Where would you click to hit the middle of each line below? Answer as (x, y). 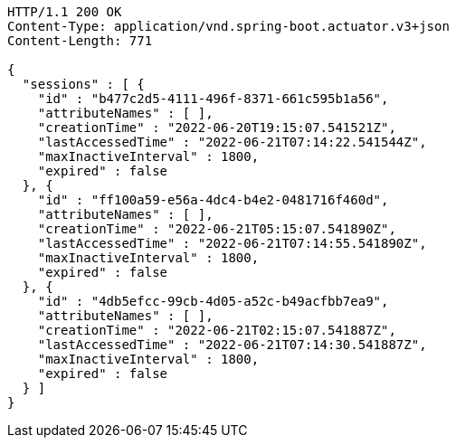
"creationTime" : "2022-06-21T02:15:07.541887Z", (217, 330)
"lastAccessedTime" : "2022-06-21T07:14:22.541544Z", (232, 142)
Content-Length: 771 (80, 41)
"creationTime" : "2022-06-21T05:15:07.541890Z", (217, 229)
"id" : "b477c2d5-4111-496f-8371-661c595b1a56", (213, 99)
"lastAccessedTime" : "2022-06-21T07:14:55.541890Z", (232, 243)
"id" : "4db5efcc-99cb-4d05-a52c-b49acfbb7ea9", (213, 301)
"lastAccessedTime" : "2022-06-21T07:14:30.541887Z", (232, 345)
